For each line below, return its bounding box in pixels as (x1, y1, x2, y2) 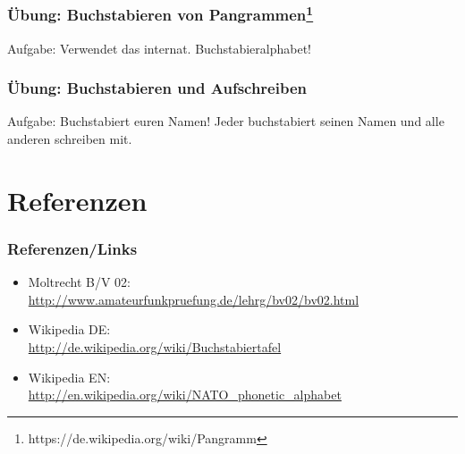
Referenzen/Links (7, 237, 138, 259)
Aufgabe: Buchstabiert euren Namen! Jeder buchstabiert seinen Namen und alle (7, 112, 444, 130)
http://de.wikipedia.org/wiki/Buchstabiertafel (28, 338, 282, 357)
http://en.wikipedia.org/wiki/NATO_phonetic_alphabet (28, 385, 342, 404)
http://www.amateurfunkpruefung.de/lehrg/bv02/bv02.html (28, 290, 359, 308)
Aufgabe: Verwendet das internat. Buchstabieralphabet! (7, 38, 312, 57)
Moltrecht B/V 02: (28, 273, 131, 291)
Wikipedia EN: (28, 367, 111, 386)
